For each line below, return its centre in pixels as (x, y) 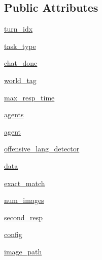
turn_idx (19, 29)
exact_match (25, 183)
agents (14, 114)
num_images (24, 200)
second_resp (24, 217)
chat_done (21, 63)
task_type (20, 46)
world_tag (20, 80)
